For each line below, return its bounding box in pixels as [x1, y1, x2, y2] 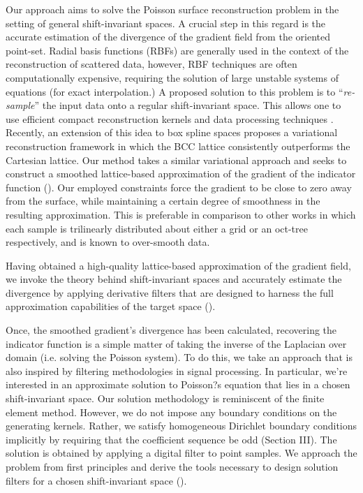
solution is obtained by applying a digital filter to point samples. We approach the [6, 446, 357, 460]
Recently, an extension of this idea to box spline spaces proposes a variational [6, 125, 338, 140]
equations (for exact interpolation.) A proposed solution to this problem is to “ [6, 84, 343, 98]
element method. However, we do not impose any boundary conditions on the [6, 404, 337, 419]
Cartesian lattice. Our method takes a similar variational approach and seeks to [6, 152, 347, 167]
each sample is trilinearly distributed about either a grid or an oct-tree [6, 221, 308, 235]
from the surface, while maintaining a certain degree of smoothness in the [6, 193, 320, 208]
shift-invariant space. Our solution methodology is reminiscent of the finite [6, 391, 325, 406]
